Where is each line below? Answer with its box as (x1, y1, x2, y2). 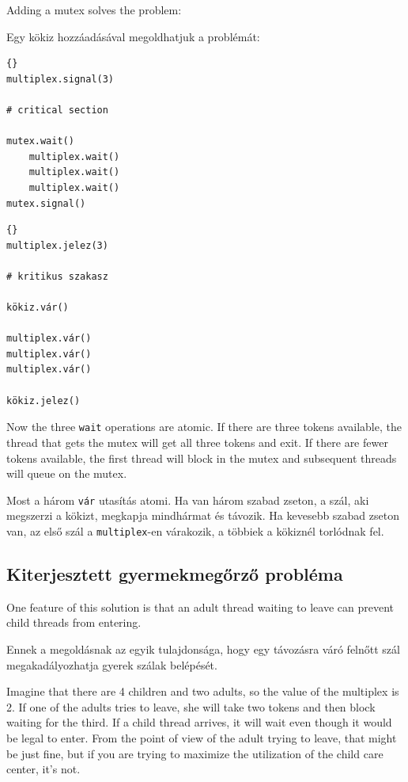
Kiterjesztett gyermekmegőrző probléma (6, 561, 343, 586)
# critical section (6, 104, 108, 116)
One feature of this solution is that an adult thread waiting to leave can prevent (6, 598, 394, 615)
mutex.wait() (6, 135, 74, 147)
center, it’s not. (6, 761, 81, 777)
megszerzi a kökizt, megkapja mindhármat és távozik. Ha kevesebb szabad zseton (6, 507, 399, 524)
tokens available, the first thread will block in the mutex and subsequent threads (6, 449, 397, 466)
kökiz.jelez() (6, 395, 81, 406)
